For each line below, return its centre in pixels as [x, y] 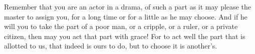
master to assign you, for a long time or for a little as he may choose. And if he [126, 16]
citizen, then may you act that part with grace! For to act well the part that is [125, 36]
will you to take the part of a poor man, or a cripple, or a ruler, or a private [121, 26]
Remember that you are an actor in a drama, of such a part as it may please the [127, 6]
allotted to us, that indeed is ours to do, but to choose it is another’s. [111, 46]
